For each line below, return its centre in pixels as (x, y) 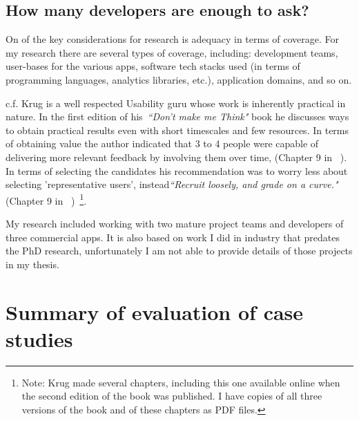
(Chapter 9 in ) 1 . (46, 199)
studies (39, 338)
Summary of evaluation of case (155, 311)
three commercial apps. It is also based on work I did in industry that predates (173, 237)
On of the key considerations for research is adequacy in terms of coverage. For (173, 39)
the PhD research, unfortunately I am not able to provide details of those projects (179, 251)
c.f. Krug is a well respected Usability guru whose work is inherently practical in (176, 103)
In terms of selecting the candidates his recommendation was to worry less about (177, 170)
